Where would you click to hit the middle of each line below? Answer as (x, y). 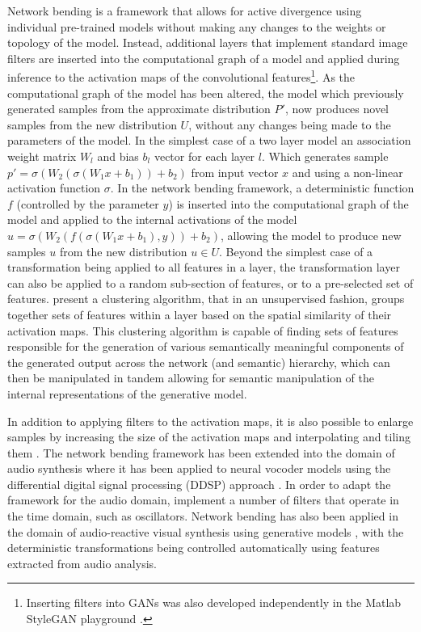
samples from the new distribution (92, 124)
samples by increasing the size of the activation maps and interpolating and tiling (209, 437)
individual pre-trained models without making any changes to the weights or (197, 26)
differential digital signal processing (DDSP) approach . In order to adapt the (199, 484)
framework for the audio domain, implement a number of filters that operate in (203, 500)
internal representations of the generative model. (127, 393)
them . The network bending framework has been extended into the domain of (201, 452)
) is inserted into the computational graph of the (288, 203)
